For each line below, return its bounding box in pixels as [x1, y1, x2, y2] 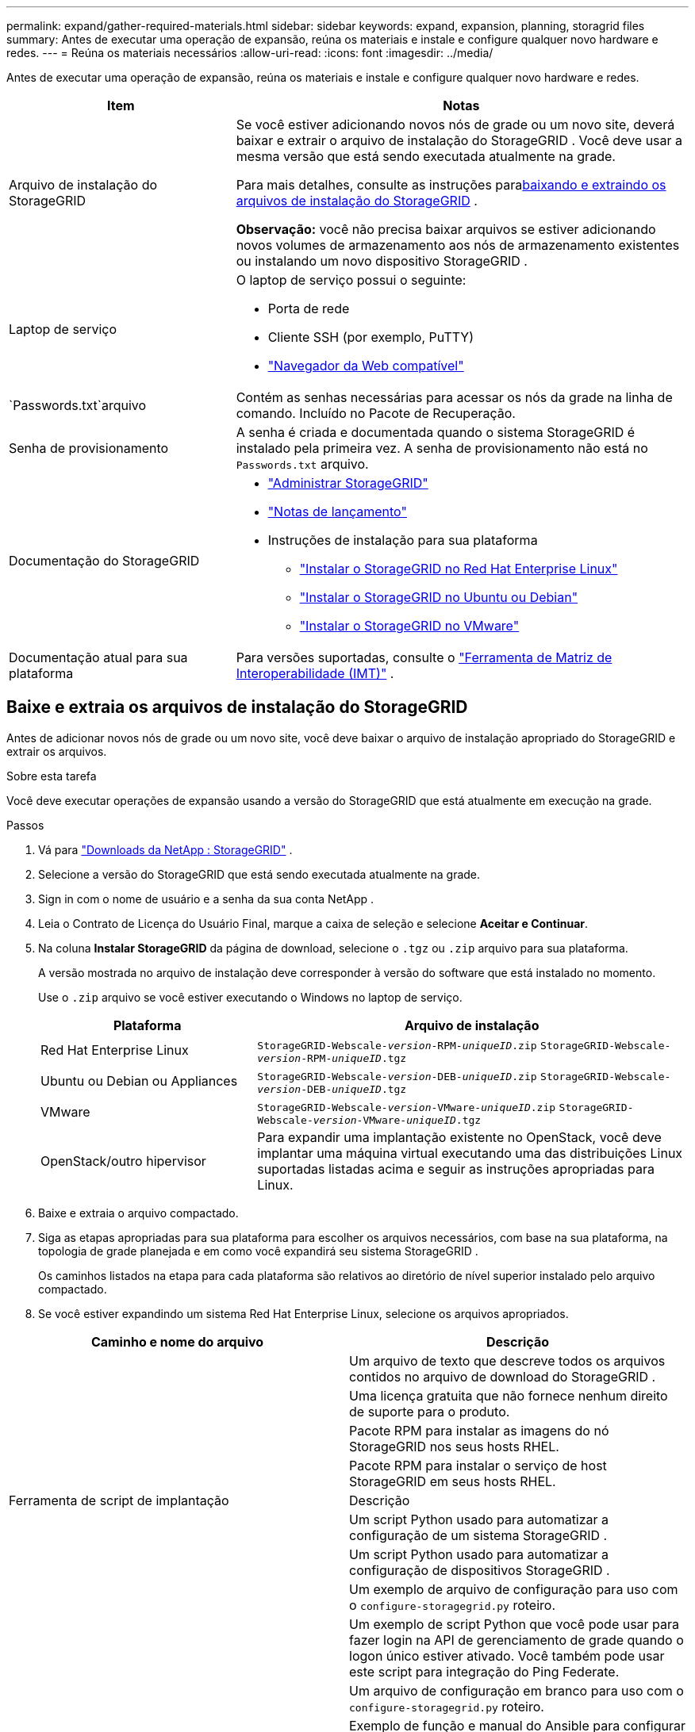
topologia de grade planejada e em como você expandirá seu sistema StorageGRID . [38, 1243, 478, 1258]
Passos [6, 818, 44, 832]
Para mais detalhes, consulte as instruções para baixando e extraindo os [236, 177, 666, 193]
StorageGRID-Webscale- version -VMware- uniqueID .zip [257, 1101, 556, 1113]
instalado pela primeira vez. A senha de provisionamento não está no [236, 440, 648, 456]
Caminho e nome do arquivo [90, 1333, 264, 1350]
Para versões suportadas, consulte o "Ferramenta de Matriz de [236, 649, 612, 665]
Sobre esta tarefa [6, 768, 97, 783]
